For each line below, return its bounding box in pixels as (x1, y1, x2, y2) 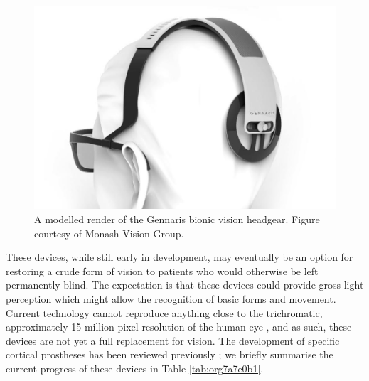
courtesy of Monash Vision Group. (34, 225, 184, 240)
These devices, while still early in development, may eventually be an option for (6, 249, 353, 264)
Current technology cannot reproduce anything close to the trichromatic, (6, 305, 323, 320)
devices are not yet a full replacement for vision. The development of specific (6, 333, 340, 348)
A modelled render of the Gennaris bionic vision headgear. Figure (34, 211, 320, 226)
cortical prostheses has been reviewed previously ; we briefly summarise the (6, 347, 333, 362)
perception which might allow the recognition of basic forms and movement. (6, 291, 336, 306)
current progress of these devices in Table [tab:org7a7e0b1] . (6, 360, 264, 375)
